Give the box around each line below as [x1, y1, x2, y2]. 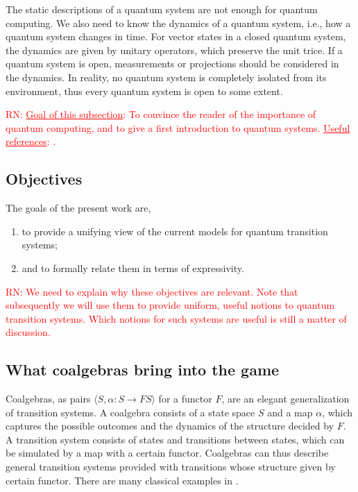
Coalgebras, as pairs [6, 391, 91, 406]
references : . [6, 134, 56, 149]
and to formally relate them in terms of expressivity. [22, 260, 244, 275]
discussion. [6, 325, 51, 339]
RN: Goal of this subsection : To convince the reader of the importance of [6, 107, 316, 121]
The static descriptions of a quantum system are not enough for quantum [6, 2, 318, 16]
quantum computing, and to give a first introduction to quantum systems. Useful [6, 120, 350, 135]
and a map [267, 405, 313, 419]
